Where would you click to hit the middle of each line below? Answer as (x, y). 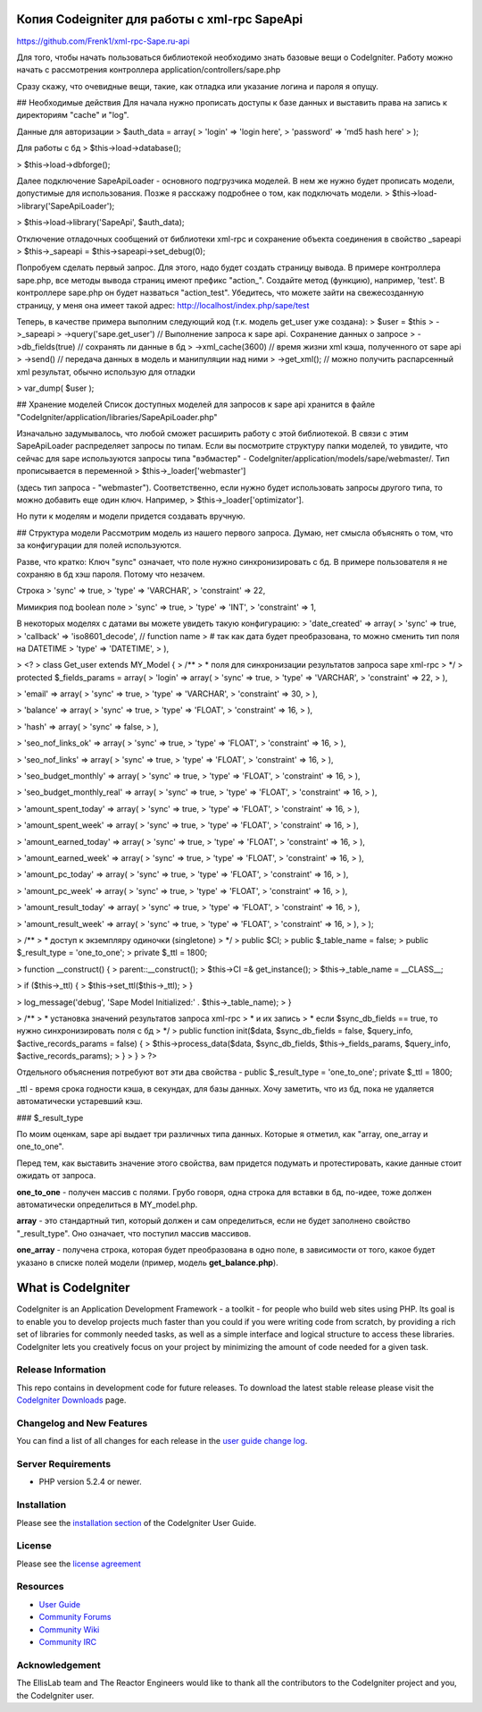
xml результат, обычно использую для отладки (106, 372)
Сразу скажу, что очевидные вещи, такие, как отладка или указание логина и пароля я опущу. (198, 86)
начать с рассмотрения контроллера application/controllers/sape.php (149, 70)
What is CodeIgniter (73, 1288)
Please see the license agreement (79, 1564)
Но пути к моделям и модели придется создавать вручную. (131, 516)
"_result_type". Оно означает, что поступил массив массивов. (134, 1233)
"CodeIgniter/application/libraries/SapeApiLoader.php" (117, 417)
